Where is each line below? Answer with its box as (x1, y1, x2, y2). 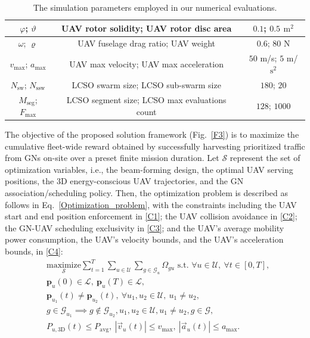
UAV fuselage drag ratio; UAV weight (77, 37, 216, 49)
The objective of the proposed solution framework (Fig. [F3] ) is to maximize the (5, 128, 299, 141)
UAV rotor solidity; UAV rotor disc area (61, 21, 232, 34)
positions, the (5, 175, 54, 187)
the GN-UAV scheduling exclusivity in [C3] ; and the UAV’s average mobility (5, 221, 284, 234)
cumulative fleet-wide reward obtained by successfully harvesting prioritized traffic (5, 139, 305, 152)
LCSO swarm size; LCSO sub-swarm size (72, 78, 221, 91)
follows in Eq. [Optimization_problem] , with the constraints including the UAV (5, 198, 297, 210)
